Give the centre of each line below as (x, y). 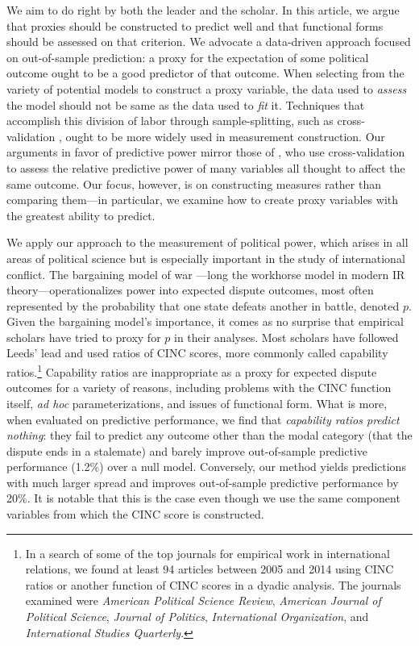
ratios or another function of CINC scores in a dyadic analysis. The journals (213, 584)
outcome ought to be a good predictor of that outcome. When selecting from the (205, 73)
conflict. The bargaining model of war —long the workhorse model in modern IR (206, 274)
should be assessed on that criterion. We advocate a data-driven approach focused (209, 42)
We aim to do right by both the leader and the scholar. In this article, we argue (203, 10)
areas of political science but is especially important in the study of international (206, 258)
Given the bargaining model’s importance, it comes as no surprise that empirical (205, 321)
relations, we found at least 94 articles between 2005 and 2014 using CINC (209, 569)
